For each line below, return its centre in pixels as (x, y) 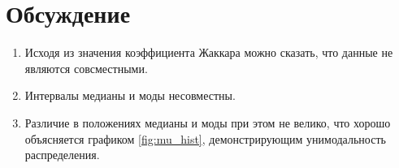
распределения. (62, 155)
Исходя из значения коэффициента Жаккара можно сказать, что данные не (209, 52)
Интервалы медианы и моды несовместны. (130, 95)
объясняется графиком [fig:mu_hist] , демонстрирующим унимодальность (205, 138)
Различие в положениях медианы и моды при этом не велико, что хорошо (208, 122)
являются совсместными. (86, 68)
